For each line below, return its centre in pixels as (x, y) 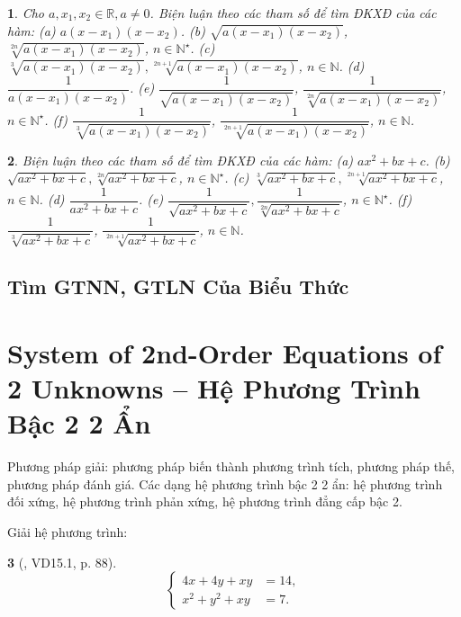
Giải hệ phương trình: (68, 531)
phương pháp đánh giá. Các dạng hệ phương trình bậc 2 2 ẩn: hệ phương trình (225, 483)
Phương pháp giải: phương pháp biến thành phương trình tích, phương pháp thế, (231, 466)
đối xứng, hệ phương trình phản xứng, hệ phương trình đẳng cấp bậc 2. (205, 501)
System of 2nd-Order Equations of (225, 352)
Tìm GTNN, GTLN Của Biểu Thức (178, 286)
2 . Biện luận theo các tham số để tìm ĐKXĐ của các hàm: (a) (181, 160)
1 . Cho (26, 13)
